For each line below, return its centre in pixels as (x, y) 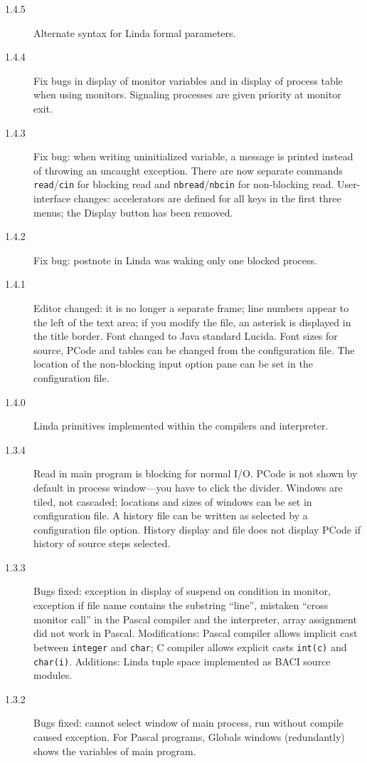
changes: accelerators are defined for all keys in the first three (207, 198)
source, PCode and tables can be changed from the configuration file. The (194, 349)
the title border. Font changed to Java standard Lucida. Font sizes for (186, 336)
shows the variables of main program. (115, 751)
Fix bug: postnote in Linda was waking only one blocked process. (175, 260)
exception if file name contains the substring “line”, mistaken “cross (181, 605)
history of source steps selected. (102, 543)
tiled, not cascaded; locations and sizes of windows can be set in (173, 501)
